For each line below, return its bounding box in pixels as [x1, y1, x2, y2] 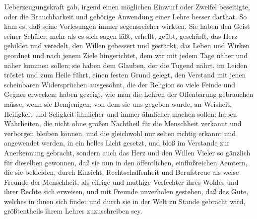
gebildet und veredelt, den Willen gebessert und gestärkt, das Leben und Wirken [4, 40, 250, 51]
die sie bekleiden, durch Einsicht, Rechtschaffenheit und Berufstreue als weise [4, 167, 239, 177]
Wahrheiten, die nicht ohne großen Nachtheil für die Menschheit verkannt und [4, 118, 242, 129]
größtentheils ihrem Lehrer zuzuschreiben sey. [4, 206, 142, 216]
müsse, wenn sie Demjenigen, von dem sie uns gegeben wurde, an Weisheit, [4, 98, 232, 109]
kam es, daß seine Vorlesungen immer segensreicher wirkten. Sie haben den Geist [4, 21, 250, 31]
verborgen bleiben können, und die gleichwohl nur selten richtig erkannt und [4, 128, 236, 138]
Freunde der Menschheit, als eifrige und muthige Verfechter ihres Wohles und [4, 176, 239, 187]
